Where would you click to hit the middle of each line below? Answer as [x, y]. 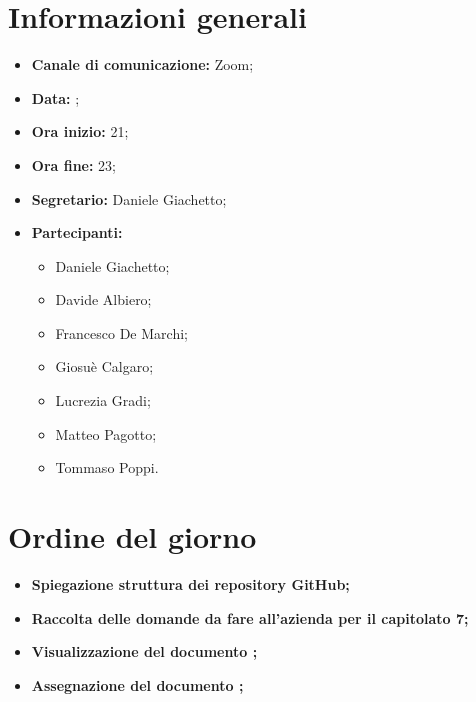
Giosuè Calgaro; [104, 366]
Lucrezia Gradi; [103, 400]
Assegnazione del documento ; [137, 684]
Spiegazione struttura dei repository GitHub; [190, 583]
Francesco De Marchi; [121, 332]
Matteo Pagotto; [106, 433]
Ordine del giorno [132, 536]
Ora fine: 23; [74, 164]
